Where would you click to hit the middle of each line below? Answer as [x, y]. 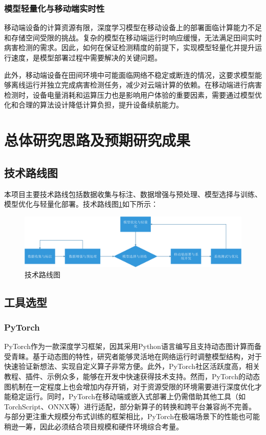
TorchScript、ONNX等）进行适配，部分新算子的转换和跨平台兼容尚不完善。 [130, 406]
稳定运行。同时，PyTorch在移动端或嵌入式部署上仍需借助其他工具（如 [128, 396]
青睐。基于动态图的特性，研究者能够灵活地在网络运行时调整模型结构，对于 [136, 356]
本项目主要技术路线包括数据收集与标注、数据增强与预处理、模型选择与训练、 [133, 194]
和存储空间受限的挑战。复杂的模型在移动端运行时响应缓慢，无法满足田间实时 [133, 37]
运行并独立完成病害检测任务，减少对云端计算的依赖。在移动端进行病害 [143, 85]
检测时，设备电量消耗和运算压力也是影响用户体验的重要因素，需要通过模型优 [133, 94]
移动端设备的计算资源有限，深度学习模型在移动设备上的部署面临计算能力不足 [133, 27]
